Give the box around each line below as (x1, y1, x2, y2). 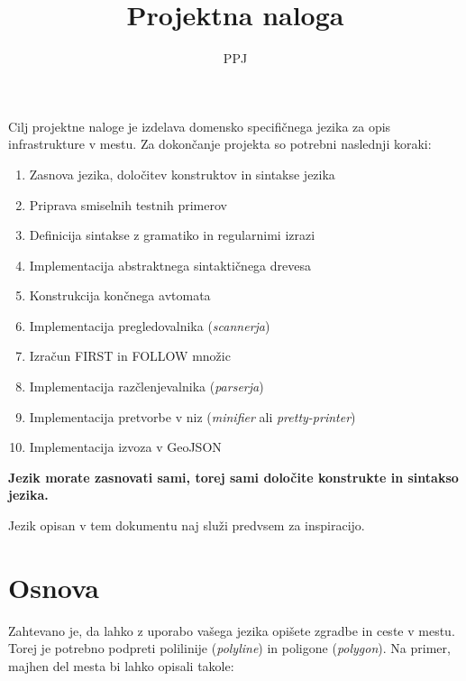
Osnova (8, 568, 99, 605)
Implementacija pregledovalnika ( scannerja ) (29, 316, 270, 335)
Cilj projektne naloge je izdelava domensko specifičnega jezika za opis (8, 116, 391, 135)
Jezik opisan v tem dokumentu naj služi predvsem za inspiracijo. (8, 516, 365, 535)
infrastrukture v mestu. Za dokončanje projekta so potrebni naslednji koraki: (8, 134, 432, 153)
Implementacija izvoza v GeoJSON (29, 437, 222, 456)
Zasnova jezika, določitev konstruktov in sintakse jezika (29, 164, 335, 183)
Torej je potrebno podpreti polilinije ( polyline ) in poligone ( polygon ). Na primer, (8, 639, 451, 658)
